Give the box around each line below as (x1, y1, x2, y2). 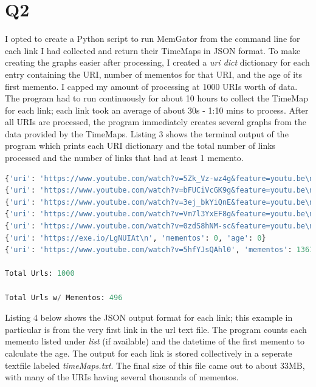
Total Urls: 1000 (5, 269, 75, 278)
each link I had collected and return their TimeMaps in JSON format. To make (5, 44, 301, 57)
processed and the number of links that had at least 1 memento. (5, 151, 244, 164)
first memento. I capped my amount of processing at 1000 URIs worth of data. (5, 80, 298, 92)
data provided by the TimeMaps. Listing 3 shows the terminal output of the (5, 127, 289, 140)
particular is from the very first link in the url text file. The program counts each (5, 323, 307, 335)
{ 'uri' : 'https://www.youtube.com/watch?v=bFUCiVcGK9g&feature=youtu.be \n (5, 186, 314, 195)
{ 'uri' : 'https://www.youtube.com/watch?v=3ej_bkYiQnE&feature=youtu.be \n (5, 197, 314, 207)
